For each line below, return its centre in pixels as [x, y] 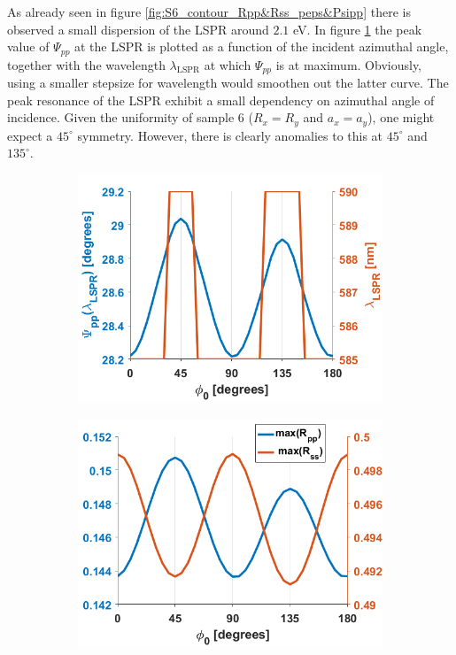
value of [28, 46]
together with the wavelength [86, 64]
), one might [401, 117]
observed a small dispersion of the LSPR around [138, 29]
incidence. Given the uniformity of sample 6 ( [130, 117]
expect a [30, 135]
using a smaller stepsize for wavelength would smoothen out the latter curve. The [228, 83]
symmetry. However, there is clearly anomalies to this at [230, 135]
